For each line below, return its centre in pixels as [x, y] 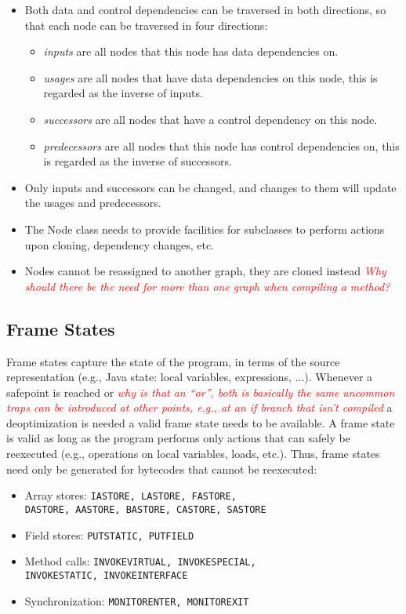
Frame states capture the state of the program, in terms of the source [173, 361]
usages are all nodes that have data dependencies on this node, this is [210, 77]
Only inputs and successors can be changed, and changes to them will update [210, 187]
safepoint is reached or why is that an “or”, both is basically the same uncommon [201, 392]
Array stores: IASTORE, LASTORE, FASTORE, [130, 495]
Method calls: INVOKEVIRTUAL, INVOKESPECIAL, [140, 561]
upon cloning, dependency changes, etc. [120, 244]
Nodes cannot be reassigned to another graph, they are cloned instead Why [205, 271]
